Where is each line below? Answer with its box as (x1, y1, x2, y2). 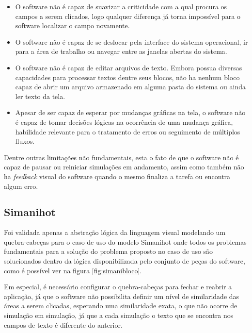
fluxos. (15, 136, 35, 146)
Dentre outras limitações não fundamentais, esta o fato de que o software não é (4, 152, 239, 162)
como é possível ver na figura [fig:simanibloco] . (4, 265, 142, 275)
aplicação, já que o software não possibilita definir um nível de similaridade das (4, 291, 239, 301)
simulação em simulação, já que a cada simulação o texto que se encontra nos (4, 310, 234, 320)
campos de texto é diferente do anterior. (4, 319, 123, 330)
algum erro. (4, 181, 38, 191)
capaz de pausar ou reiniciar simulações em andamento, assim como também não (4, 162, 244, 172)
